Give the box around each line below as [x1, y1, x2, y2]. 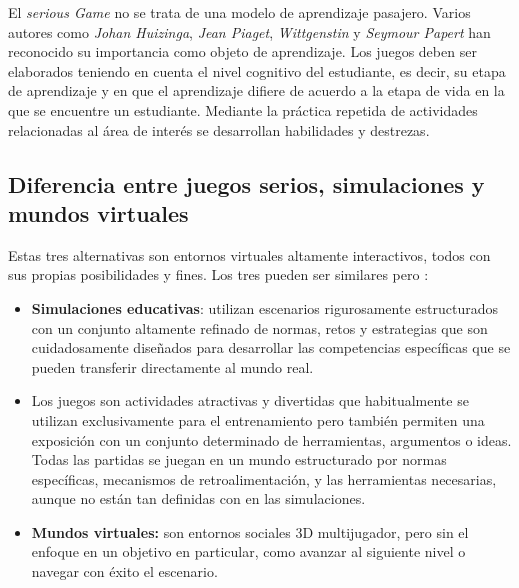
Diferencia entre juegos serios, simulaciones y [8, 168, 485, 199]
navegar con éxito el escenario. [31, 561, 218, 582]
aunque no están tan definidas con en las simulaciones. [31, 488, 366, 509]
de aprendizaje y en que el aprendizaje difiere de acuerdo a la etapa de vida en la [8, 80, 505, 101]
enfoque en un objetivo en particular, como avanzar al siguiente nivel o [31, 541, 466, 562]
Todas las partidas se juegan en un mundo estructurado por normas [31, 449, 447, 470]
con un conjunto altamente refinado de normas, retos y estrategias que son [31, 317, 488, 338]
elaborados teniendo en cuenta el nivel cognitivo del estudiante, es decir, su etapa [8, 60, 506, 81]
